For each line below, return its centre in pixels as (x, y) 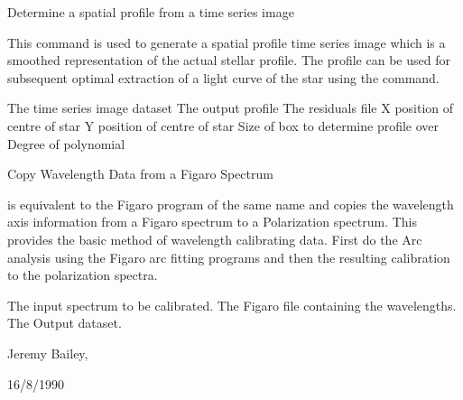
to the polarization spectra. (83, 275)
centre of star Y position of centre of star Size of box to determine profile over (223, 125)
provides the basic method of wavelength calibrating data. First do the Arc (215, 239)
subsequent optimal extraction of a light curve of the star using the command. (223, 77)
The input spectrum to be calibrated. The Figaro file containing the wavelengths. (232, 305)
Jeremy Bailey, (48, 353)
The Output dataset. (65, 323)
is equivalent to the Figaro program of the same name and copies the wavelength (231, 204)
